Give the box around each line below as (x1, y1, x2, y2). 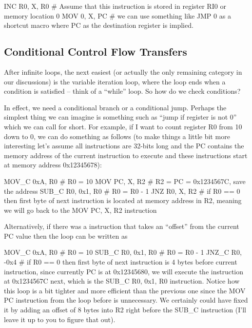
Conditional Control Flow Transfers (4, 44, 187, 59)
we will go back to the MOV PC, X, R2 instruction (4, 205, 157, 215)
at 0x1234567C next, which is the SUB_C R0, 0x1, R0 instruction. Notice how (4, 276, 240, 286)
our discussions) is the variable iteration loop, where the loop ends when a (4, 76, 226, 86)
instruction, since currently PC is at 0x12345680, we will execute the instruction (4, 266, 244, 276)
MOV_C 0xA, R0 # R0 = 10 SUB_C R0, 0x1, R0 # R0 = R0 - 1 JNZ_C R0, (4, 247, 242, 257)
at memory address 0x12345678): (4, 160, 102, 170)
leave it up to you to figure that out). (4, 314, 116, 324)
